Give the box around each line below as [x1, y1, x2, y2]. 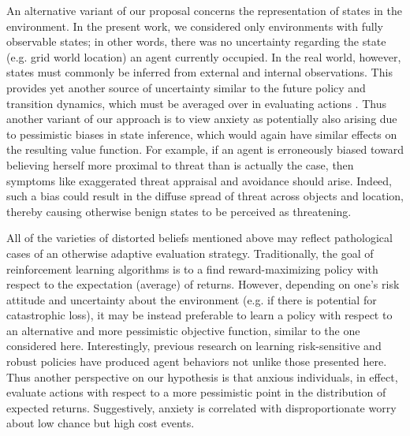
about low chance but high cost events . [6, 415, 195, 431]
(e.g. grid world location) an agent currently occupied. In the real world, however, [6, 48, 401, 65]
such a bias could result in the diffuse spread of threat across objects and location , [6, 188, 404, 204]
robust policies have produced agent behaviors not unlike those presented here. [6, 353, 387, 370]
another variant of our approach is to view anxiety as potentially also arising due [6, 110, 397, 127]
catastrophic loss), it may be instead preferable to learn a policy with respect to [6, 307, 393, 323]
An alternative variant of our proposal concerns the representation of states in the [6, 2, 402, 18]
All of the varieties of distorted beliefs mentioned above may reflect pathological [6, 229, 393, 246]
